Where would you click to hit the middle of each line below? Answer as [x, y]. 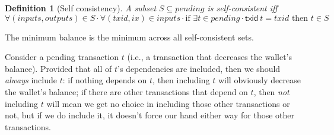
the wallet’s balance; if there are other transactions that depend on [126, 91]
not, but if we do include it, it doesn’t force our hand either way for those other [150, 115]
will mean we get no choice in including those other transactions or [168, 103]
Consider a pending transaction [62, 57]
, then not [271, 91]
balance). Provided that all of [58, 68]
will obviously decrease [259, 80]
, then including [181, 80]
